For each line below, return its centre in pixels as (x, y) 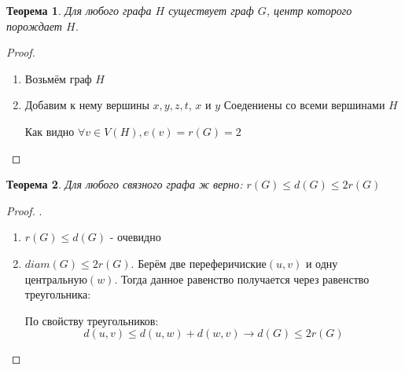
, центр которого (309, 10)
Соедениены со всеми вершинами (304, 105)
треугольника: (58, 294)
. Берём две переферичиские (199, 263)
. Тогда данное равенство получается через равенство (242, 278)
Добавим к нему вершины (87, 105)
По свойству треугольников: (92, 320)
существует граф (211, 10)
